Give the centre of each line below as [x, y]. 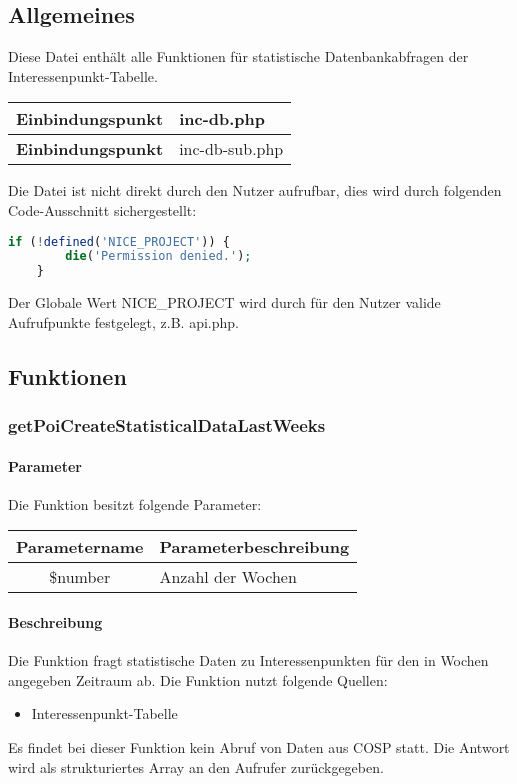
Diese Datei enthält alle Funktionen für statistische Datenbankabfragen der [238, 56]
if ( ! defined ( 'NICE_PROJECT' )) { [119, 241]
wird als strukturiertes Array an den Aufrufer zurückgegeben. [196, 766]
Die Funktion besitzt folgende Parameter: [135, 503]
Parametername [80, 547]
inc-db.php [222, 119]
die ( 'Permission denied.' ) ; [158, 256]
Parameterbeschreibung [254, 547]
